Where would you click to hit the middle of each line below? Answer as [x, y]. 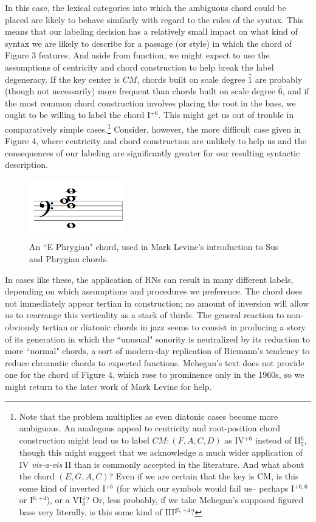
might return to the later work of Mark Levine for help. [108, 386]
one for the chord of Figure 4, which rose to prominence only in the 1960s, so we [155, 374]
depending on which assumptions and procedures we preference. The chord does [154, 291]
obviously [22, 327]
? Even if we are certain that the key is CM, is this [204, 476]
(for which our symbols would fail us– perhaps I [205, 488]
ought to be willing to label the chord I [78, 115]
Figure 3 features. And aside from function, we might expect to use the [137, 55]
